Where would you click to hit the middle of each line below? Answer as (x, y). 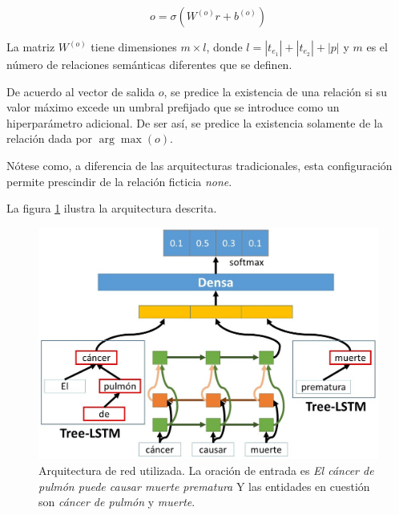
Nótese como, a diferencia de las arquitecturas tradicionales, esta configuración (199, 165)
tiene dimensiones (134, 47)
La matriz (31, 47)
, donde (224, 47)
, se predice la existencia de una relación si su (275, 91)
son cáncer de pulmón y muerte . (117, 502)
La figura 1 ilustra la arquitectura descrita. (112, 208)
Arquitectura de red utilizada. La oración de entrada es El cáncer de (206, 470)
